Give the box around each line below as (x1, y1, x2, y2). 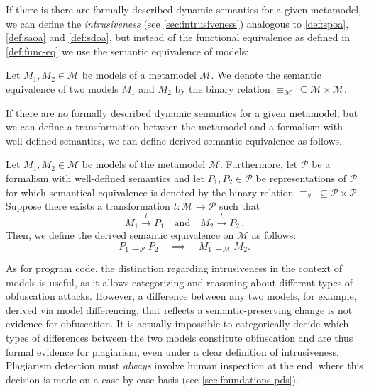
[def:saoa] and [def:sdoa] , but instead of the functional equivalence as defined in (6, 30, 350, 45)
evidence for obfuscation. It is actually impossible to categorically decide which (6, 316, 349, 331)
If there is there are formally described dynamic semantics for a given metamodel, (6, 2, 362, 16)
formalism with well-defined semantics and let (6, 170, 204, 185)
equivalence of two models (6, 81, 119, 96)
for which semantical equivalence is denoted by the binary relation (6, 184, 294, 199)
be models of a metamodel (82, 67, 197, 82)
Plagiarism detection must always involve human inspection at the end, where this (6, 358, 363, 373)
